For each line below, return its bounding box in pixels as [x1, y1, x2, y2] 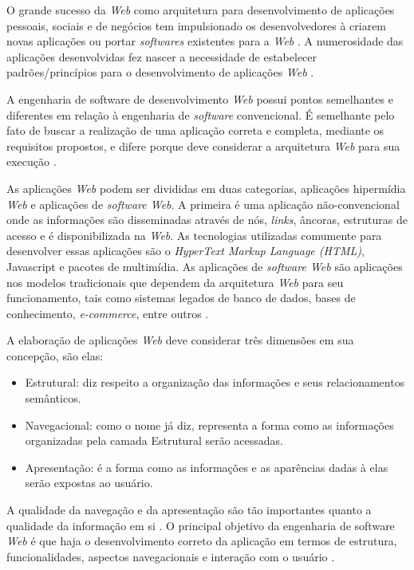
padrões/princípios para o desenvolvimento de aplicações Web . [6, 64, 314, 81]
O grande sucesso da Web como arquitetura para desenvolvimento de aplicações [6, 2, 395, 18]
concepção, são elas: [6, 347, 104, 364]
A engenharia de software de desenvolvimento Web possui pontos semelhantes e [6, 90, 393, 107]
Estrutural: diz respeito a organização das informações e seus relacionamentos [25, 374, 405, 391]
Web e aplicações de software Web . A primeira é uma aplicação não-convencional [6, 195, 400, 212]
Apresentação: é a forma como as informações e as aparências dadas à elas [25, 458, 388, 475]
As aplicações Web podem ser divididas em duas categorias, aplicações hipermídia [6, 179, 406, 196]
